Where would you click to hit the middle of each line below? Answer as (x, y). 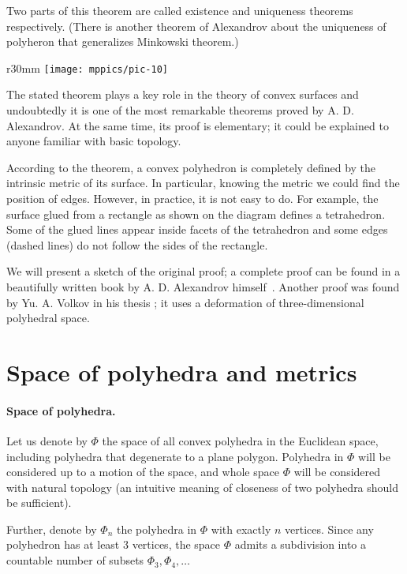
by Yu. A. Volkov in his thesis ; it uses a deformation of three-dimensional (185, 302)
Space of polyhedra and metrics (182, 371)
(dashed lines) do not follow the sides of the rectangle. (137, 244)
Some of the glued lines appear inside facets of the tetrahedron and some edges (197, 229)
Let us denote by (47, 440)
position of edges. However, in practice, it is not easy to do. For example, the (192, 198)
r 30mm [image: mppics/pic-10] (87, 68)
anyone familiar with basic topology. (94, 141)
